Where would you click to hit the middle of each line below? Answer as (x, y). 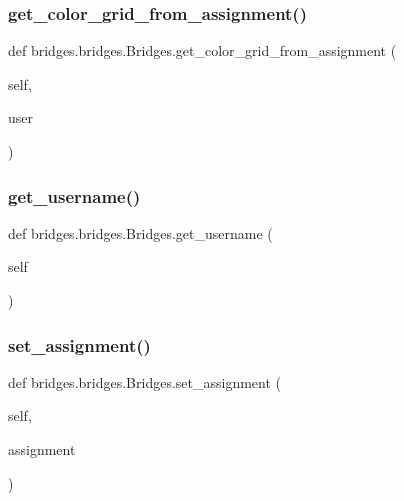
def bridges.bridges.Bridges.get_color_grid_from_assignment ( (202, 50)
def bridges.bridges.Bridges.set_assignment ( (144, 381)
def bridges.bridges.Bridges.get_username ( (140, 232)
